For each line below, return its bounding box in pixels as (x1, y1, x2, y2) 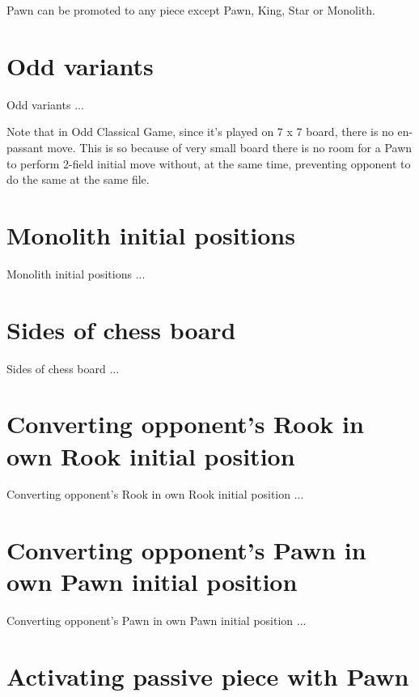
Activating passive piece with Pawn (6, 660, 409, 693)
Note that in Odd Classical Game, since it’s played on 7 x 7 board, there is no (6, 123, 394, 140)
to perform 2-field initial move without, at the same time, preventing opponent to (6, 155, 411, 172)
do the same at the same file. (6, 171, 150, 188)
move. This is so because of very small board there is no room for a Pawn (47, 138, 413, 155)
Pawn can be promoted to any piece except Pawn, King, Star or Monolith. (6, 2, 375, 18)
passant (6, 138, 44, 155)
